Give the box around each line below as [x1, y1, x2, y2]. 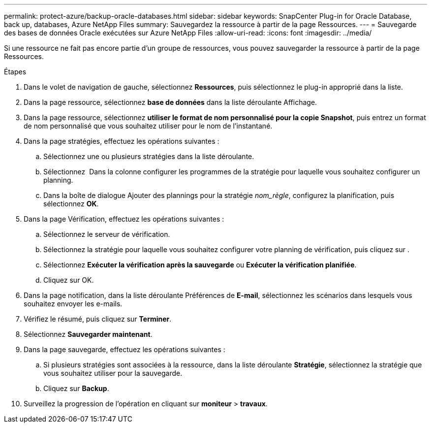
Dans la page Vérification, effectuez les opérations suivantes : [24, 215, 224, 223]
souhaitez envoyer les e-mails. [24, 299, 123, 308]
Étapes [4, 67, 27, 76]
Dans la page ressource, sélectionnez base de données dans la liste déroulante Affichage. [24, 98, 317, 106]
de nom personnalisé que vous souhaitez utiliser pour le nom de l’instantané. [24, 122, 273, 130]
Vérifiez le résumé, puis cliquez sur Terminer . [24, 315, 172, 323]
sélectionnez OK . [43, 199, 99, 208]
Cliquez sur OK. [43, 276, 94, 284]
